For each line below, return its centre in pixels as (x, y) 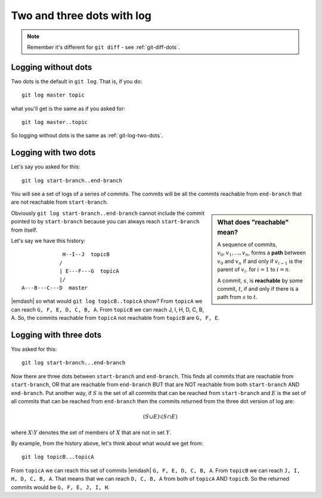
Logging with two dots (53, 153)
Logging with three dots (56, 334)
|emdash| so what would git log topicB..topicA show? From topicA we (107, 301)
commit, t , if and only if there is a (258, 288)
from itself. (24, 230)
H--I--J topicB (86, 254)
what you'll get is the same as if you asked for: (68, 108)
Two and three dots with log (81, 15)
